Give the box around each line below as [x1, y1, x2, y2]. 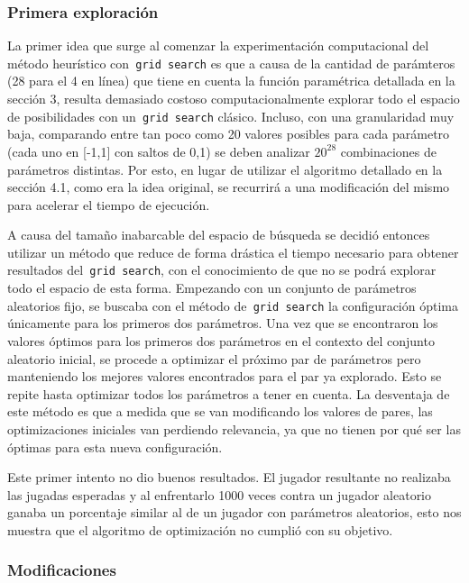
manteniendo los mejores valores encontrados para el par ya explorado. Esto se [7, 367, 442, 386]
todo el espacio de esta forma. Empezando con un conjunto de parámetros [7, 278, 417, 297]
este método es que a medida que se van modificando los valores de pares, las [7, 402, 433, 421]
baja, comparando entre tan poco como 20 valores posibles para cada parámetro [7, 124, 450, 143]
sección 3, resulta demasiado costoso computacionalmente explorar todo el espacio [7, 89, 460, 108]
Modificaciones [7, 559, 116, 581]
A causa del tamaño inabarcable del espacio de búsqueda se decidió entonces [7, 225, 430, 244]
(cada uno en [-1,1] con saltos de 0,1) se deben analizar [7, 141, 310, 160]
